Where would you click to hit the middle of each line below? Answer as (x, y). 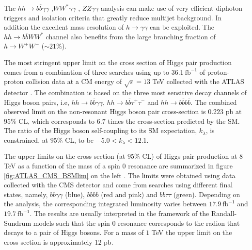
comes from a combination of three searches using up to (87, 72)
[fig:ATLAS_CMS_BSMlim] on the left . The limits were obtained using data (120, 175)
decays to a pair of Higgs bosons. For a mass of (74, 232)
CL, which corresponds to (57, 121)
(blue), (75, 194)
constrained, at (26, 140)
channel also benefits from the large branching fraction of (131, 36)
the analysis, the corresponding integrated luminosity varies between (105, 204)
